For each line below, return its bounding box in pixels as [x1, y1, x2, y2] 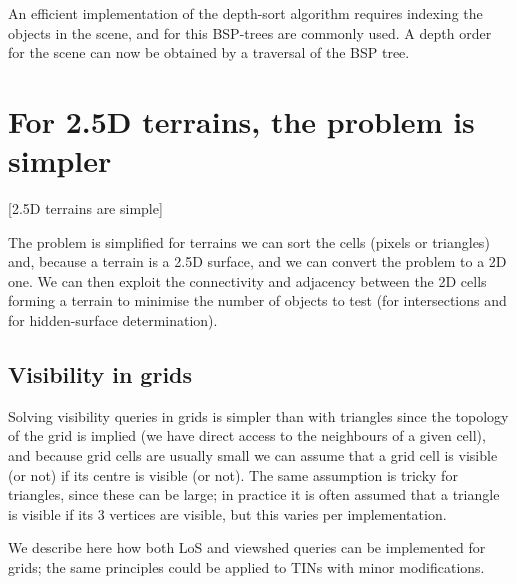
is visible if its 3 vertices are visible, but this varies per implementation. [8, 503, 447, 524]
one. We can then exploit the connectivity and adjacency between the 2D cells [8, 270, 487, 291]
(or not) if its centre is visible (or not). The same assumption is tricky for [8, 464, 458, 485]
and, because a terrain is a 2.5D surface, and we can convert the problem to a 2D [8, 251, 507, 272]
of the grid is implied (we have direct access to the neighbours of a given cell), [8, 425, 486, 446]
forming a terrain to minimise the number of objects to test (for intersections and [8, 290, 507, 311]
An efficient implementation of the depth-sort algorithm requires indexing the [8, 3, 483, 23]
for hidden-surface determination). [8, 310, 218, 331]
